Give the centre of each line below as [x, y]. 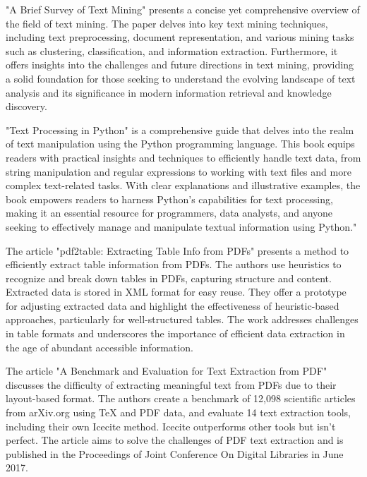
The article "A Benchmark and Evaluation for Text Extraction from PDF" [167, 371]
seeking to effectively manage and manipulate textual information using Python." [181, 226]
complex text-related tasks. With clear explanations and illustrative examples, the [183, 185]
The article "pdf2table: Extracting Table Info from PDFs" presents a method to [178, 250]
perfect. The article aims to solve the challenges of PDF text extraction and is [175, 440]
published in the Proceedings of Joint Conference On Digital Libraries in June [175, 453]
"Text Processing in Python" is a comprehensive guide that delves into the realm [180, 129]
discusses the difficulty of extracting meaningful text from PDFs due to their [171, 384]
